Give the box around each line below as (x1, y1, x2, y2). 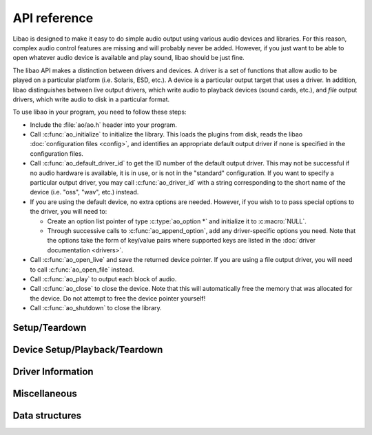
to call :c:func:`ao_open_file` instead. (30, 265, 134, 274)
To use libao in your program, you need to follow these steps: (12, 108, 187, 117)
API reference (12, 10, 94, 26)
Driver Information (12, 365, 94, 377)
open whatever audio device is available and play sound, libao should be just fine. (12, 54, 245, 62)
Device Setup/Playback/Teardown (12, 343, 163, 355)
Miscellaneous (12, 387, 77, 399)
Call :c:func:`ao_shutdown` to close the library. (30, 304, 162, 312)
